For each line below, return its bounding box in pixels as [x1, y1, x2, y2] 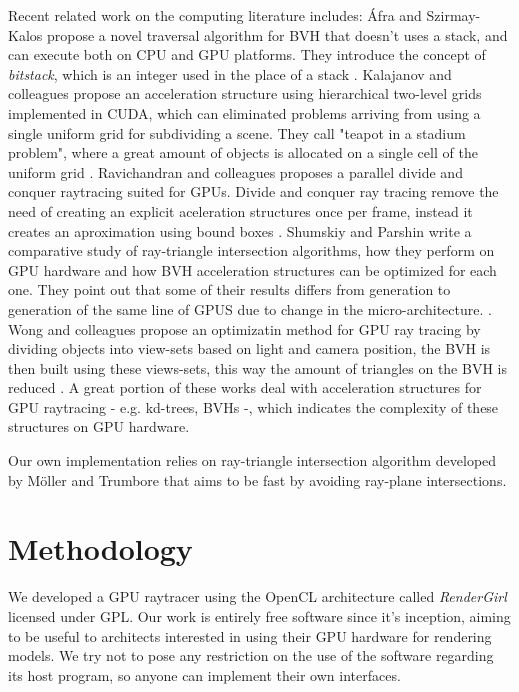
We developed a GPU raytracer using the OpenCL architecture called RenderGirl [8, 586, 507, 607]
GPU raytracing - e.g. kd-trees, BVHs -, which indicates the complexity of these [8, 396, 499, 417]
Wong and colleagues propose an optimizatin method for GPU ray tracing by [8, 318, 481, 339]
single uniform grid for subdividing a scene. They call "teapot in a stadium [8, 122, 466, 143]
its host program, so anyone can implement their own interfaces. [8, 664, 401, 685]
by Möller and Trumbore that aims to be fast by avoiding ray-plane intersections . [8, 469, 507, 490]
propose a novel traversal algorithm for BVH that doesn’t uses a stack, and [46, 24, 508, 45]
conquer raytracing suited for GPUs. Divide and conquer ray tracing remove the [8, 181, 499, 202]
